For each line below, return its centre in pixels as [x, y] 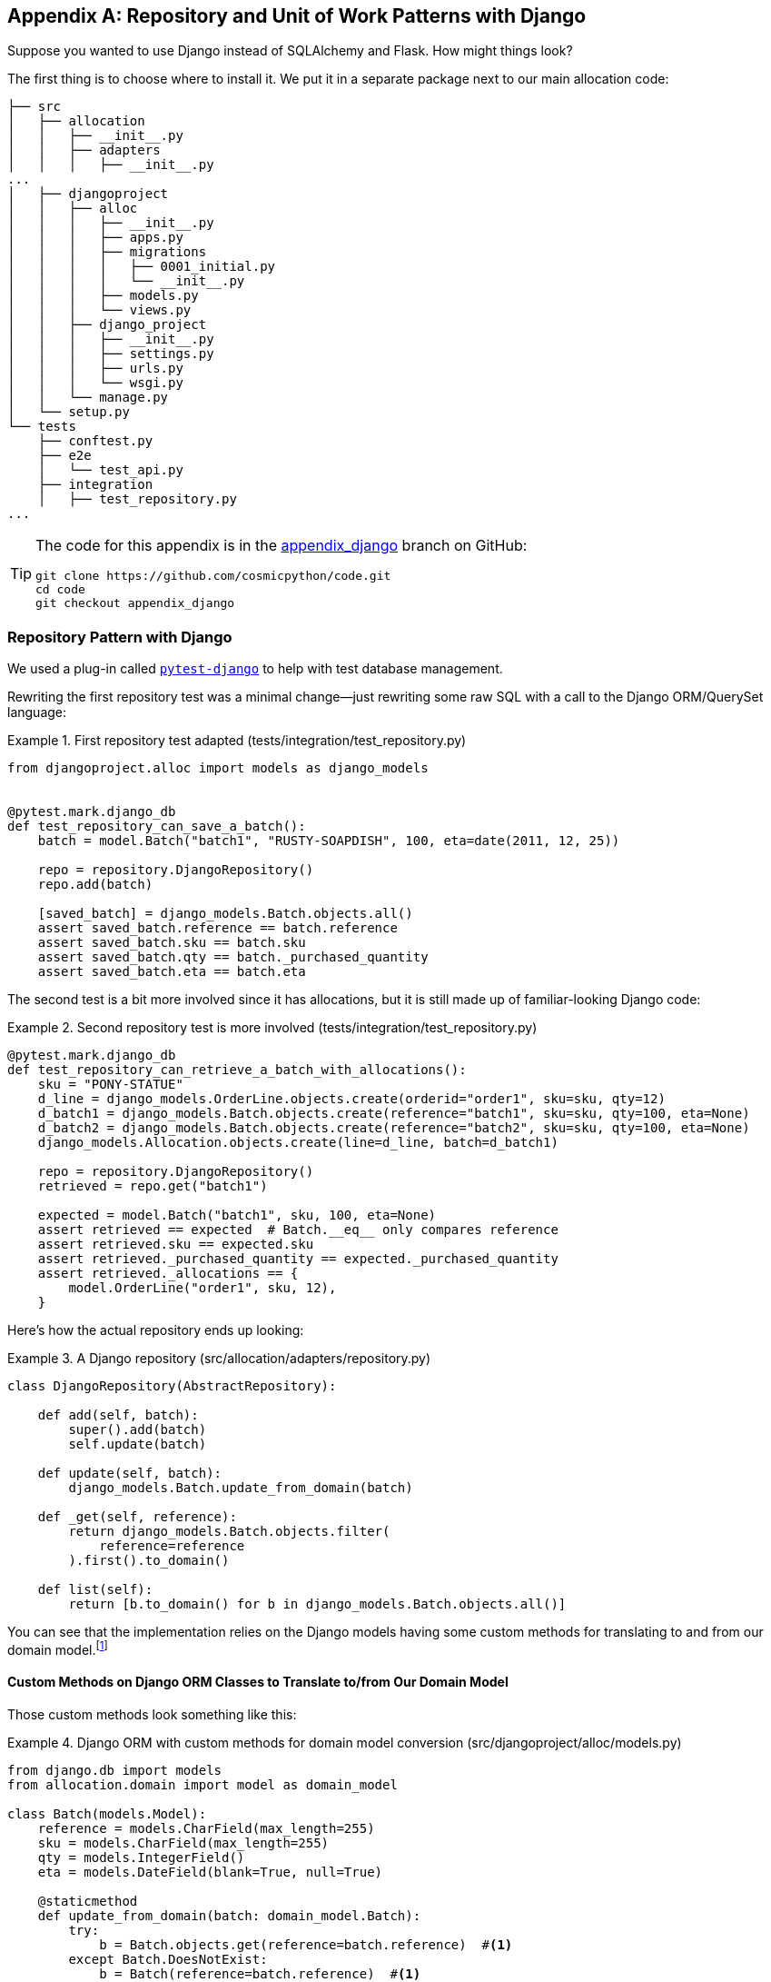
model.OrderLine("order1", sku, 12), [203, 1288]
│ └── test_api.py [110, 470]
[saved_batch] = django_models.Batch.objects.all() [225, 914]
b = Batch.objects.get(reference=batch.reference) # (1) [306, 1945]
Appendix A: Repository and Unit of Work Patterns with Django [297, 16]
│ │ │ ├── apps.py [95, 238]
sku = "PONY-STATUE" [110, 1085]
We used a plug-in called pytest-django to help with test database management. [255, 669]
